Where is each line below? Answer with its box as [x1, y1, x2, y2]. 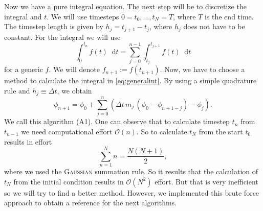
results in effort [4, 136, 52, 147]
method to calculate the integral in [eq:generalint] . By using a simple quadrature [4, 75, 257, 86]
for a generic [4, 64, 43, 75]
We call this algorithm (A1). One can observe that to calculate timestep [4, 116, 230, 127]
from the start [199, 126, 243, 136]
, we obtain [57, 85, 92, 96]
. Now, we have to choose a [160, 64, 245, 75]
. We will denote [49, 64, 100, 75]
